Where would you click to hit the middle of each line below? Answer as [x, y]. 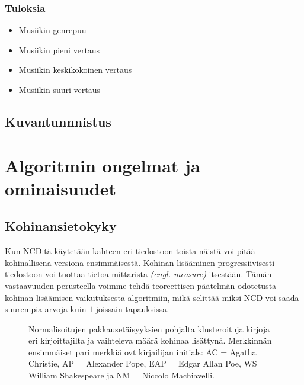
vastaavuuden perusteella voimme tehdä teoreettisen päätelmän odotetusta [141, 285]
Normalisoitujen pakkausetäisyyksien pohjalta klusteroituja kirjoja [149, 328]
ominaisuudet [60, 188]
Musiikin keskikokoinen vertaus [75, 70]
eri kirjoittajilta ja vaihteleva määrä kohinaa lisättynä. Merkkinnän [150, 340]
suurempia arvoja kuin [46, 309]
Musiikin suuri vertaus [60, 89]
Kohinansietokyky [61, 226]
